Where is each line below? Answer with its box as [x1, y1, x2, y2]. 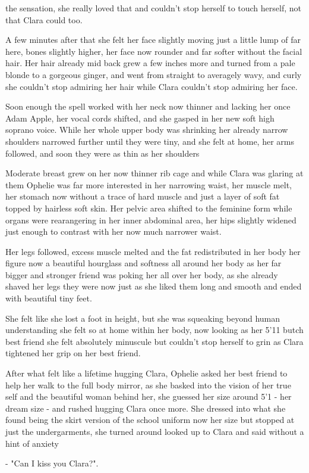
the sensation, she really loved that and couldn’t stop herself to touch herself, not [5, 2, 301, 14]
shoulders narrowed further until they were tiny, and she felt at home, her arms [5, 135, 294, 147]
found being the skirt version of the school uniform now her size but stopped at [5, 413, 295, 426]
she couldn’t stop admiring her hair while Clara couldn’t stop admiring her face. [5, 80, 298, 92]
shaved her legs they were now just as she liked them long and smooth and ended [5, 280, 302, 292]
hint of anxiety [5, 437, 59, 449]
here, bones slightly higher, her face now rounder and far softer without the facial [5, 45, 302, 57]
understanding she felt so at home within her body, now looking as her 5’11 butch [5, 323, 304, 336]
